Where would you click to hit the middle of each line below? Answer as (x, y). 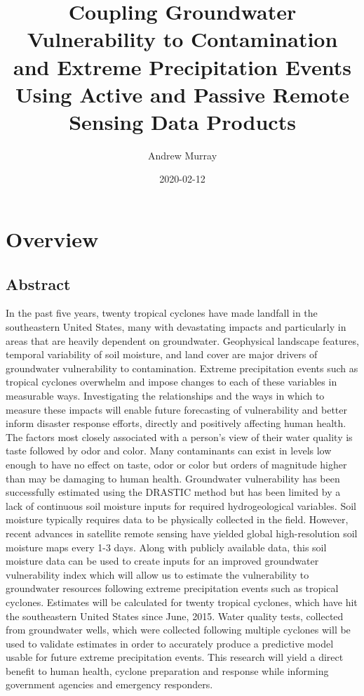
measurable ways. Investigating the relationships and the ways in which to (165, 396)
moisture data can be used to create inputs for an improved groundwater (162, 561)
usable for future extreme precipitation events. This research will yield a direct (175, 657)
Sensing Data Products (182, 121)
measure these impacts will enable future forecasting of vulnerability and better (177, 409)
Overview (52, 239)
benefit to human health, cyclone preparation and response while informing (167, 670)
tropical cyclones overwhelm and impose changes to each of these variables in (171, 382)
